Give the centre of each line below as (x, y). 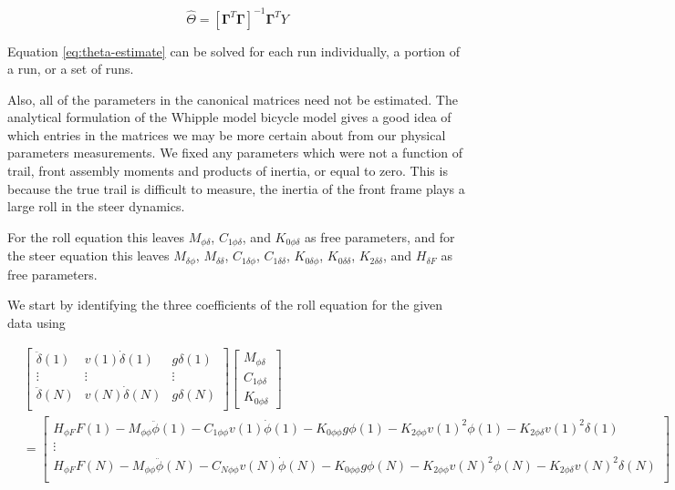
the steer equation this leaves (88, 255)
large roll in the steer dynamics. (96, 206)
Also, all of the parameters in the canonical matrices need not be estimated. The (233, 99)
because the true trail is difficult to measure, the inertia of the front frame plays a (236, 188)
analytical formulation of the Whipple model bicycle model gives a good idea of (229, 117)
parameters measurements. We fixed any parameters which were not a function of (235, 153)
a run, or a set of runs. (71, 69)
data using (36, 322)
